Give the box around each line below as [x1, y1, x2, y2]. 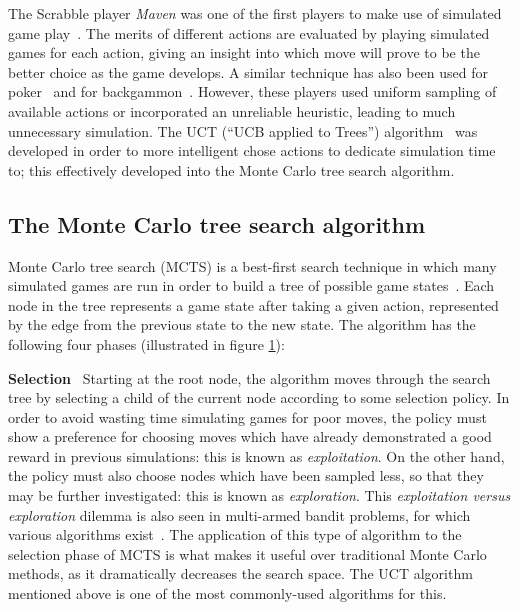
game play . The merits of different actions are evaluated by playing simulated [8, 22, 490, 43]
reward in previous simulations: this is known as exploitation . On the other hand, [8, 445, 505, 466]
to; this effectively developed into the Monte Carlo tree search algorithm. [8, 159, 455, 180]
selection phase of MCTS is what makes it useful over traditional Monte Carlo [8, 543, 487, 564]
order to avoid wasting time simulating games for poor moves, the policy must [8, 406, 487, 427]
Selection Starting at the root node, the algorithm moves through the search [8, 367, 491, 388]
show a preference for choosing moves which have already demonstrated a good [8, 426, 492, 447]
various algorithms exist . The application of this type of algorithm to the [8, 524, 462, 545]
